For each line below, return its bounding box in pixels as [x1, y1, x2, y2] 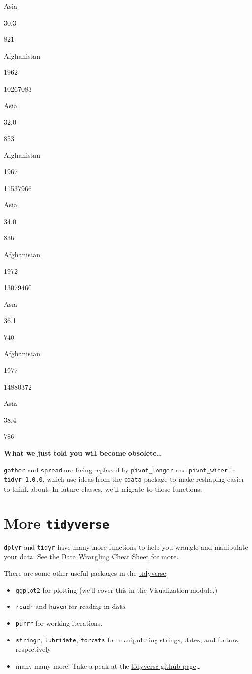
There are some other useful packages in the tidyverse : [4, 568, 168, 578]
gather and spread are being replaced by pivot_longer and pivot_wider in [4, 464, 236, 474]
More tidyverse [4, 512, 110, 533]
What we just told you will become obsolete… [4, 448, 162, 458]
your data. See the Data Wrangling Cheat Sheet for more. [4, 551, 179, 562]
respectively [15, 644, 51, 654]
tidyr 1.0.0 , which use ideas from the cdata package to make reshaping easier [4, 474, 245, 484]
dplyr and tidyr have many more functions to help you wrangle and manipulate [4, 541, 248, 552]
